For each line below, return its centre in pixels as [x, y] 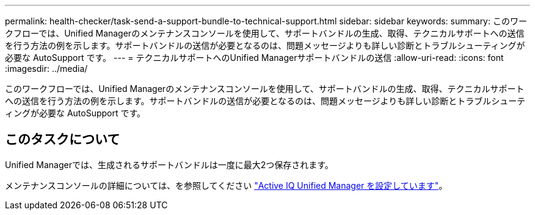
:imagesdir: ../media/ [46, 69]
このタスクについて [63, 139]
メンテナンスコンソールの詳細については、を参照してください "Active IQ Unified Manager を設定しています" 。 [226, 185]
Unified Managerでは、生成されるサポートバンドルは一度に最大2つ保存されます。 [169, 164]
